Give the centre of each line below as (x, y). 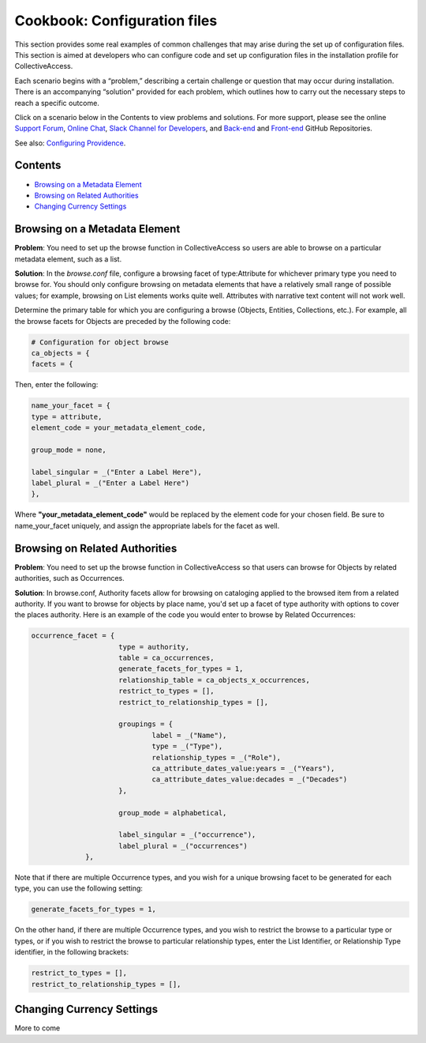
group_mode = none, (69, 450)
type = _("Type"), (187, 746)
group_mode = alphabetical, (173, 813)
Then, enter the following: (56, 385)
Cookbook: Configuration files (116, 21)
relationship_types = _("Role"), (217, 757)
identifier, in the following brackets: (72, 952)
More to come (37, 1028)
